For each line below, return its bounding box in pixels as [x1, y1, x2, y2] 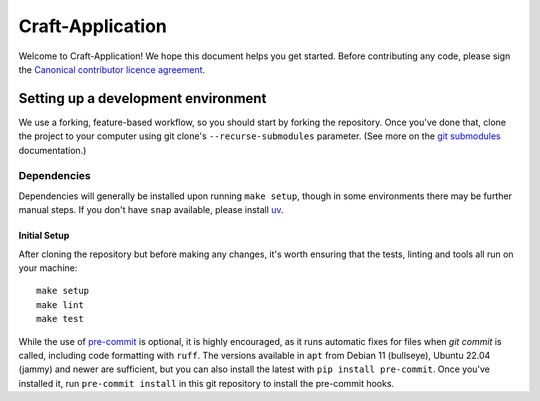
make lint [36, 299, 84, 310]
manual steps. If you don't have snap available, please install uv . [18, 204, 284, 216]
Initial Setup [18, 230, 70, 242]
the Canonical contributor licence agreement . [18, 63, 206, 75]
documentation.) [18, 144, 87, 156]
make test [36, 313, 84, 325]
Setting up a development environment [18, 90, 267, 107]
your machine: [18, 261, 78, 274]
